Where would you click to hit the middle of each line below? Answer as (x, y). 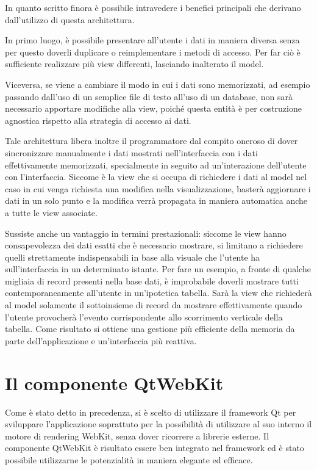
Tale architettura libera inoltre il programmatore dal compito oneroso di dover (151, 141)
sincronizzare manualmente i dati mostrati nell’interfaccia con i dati (131, 152)
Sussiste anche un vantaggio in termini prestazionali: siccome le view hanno (146, 233)
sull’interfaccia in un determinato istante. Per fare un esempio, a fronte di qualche (158, 269)
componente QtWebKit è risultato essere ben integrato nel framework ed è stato (155, 448)
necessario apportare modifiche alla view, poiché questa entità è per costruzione (153, 108)
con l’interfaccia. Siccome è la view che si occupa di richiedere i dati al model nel (156, 177)
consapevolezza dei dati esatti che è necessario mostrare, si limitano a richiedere (154, 245)
